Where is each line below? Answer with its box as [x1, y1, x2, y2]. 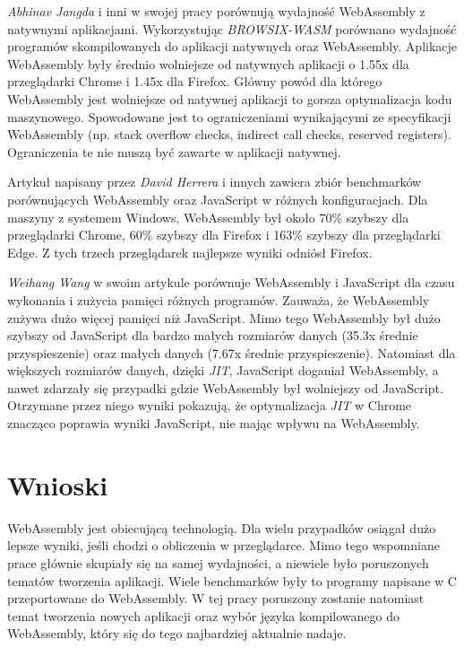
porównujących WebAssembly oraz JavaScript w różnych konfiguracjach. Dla [7, 189, 428, 208]
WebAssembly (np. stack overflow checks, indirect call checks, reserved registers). [7, 125, 451, 144]
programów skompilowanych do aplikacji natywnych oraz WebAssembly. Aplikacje [7, 37, 458, 56]
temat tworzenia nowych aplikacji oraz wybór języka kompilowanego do [7, 606, 400, 625]
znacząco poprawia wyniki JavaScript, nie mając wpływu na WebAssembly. [7, 414, 420, 433]
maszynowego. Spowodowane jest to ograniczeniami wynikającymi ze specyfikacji [7, 107, 451, 126]
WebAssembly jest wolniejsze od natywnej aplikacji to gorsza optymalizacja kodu [7, 89, 452, 108]
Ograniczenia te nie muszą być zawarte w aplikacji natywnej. [7, 142, 341, 161]
